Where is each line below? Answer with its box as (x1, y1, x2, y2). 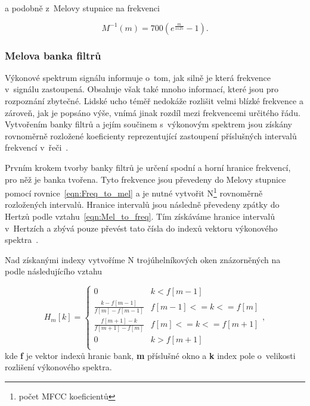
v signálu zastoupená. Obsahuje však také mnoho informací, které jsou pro (5, 83, 279, 95)
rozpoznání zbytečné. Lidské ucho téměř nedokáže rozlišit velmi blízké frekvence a (5, 95, 303, 107)
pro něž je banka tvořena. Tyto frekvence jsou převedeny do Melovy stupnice (5, 173, 286, 185)
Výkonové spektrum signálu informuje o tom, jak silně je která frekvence (5, 71, 271, 83)
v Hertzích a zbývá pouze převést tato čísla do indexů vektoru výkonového (5, 221, 278, 234)
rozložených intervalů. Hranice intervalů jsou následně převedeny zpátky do (5, 198, 280, 211)
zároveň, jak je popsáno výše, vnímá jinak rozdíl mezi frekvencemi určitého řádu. (5, 106, 300, 118)
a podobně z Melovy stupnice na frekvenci (5, 2, 160, 14)
